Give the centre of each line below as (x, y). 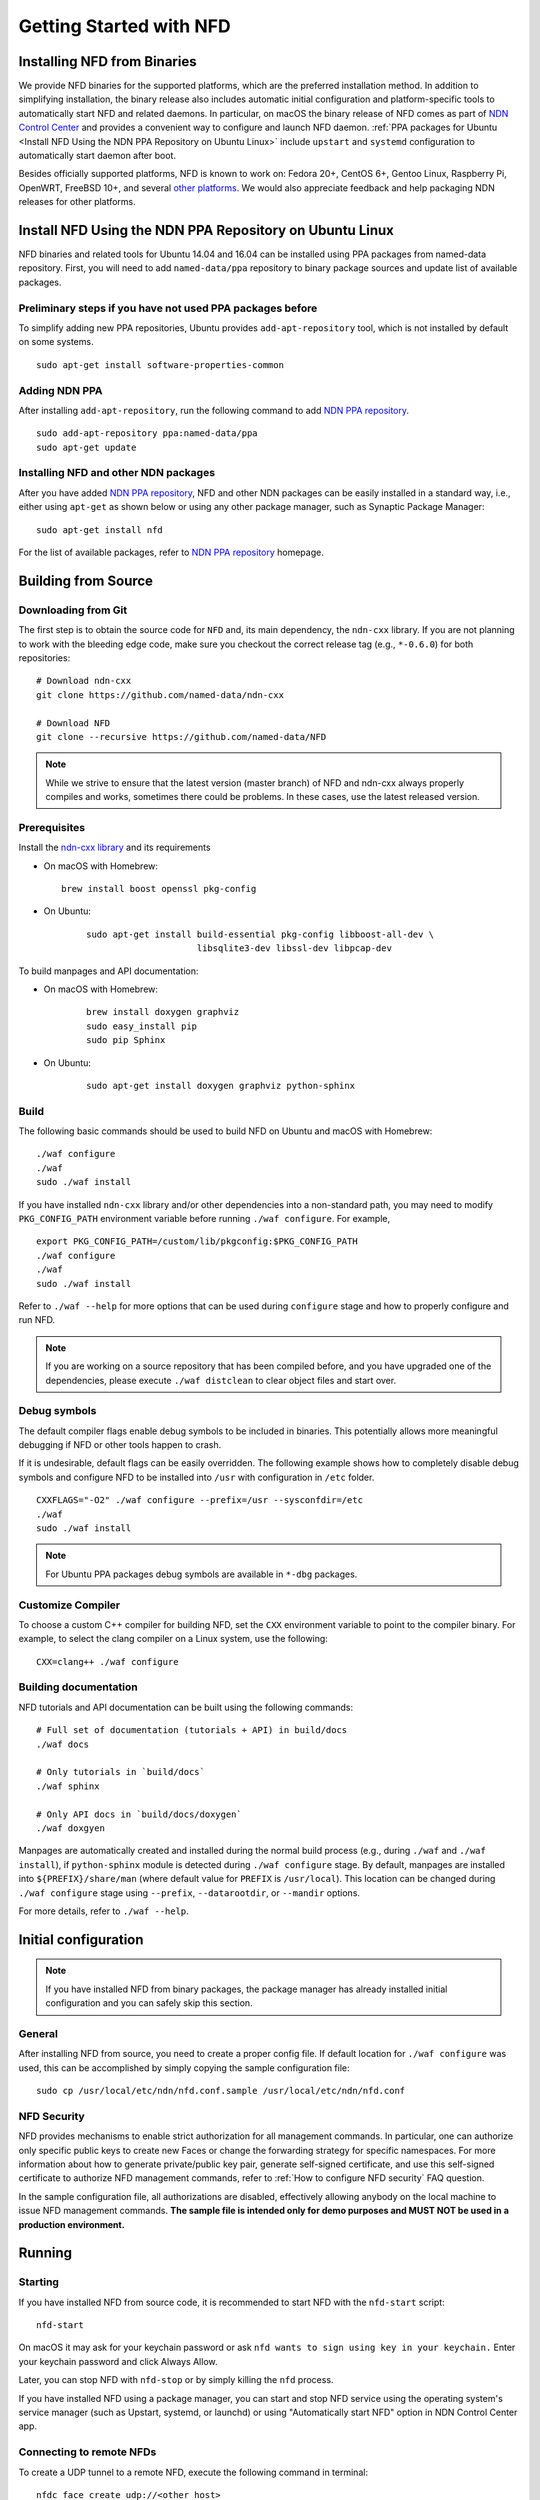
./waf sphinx (68, 1786)
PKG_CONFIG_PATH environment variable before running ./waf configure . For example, (204, 1219)
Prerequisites (51, 827)
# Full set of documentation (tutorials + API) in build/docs (192, 1730)
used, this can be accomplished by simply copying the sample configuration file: (184, 2067)
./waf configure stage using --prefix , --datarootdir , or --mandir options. (189, 1892)
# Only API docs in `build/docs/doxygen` (139, 1814)
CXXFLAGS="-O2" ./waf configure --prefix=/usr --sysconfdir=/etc (200, 1500)
